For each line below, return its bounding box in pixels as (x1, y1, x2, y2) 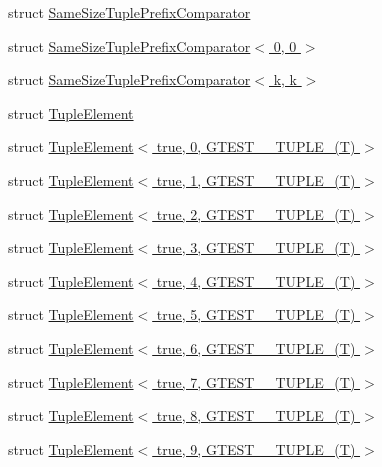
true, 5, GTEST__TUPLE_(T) (156, 304, 356, 325)
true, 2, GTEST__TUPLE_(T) (156, 203, 356, 224)
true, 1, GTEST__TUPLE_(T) (156, 169, 356, 190)
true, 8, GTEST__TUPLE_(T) (156, 405, 356, 426)
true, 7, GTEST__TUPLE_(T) (156, 371, 356, 392)
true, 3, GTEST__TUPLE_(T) (156, 237, 356, 258)
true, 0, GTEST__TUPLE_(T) (156, 136, 356, 157)
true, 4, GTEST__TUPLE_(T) (156, 270, 356, 291)
